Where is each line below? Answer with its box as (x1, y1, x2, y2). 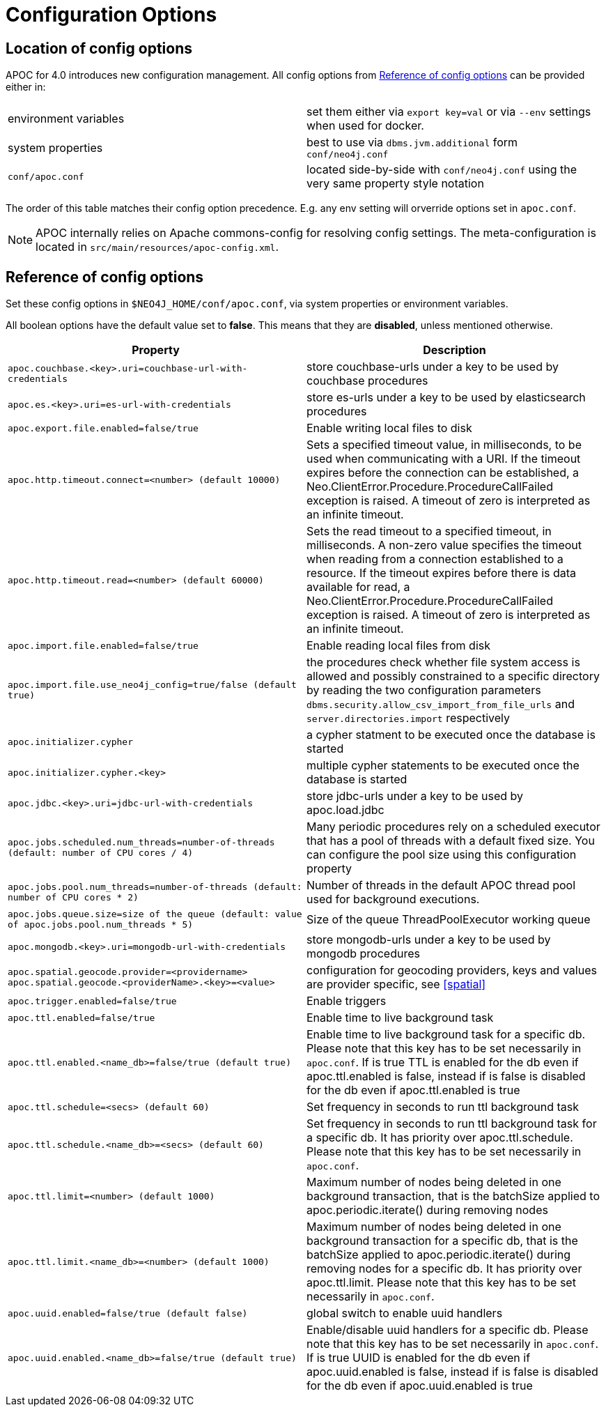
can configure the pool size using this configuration (306, 847, 577, 862)
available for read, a (306, 580, 410, 594)
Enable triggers (306, 994, 387, 1008)
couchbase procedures (306, 374, 428, 388)
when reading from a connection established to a (306, 552, 564, 567)
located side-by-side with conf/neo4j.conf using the (306, 162, 577, 177)
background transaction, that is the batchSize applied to (306, 1189, 600, 1204)
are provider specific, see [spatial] (306, 977, 486, 992)
